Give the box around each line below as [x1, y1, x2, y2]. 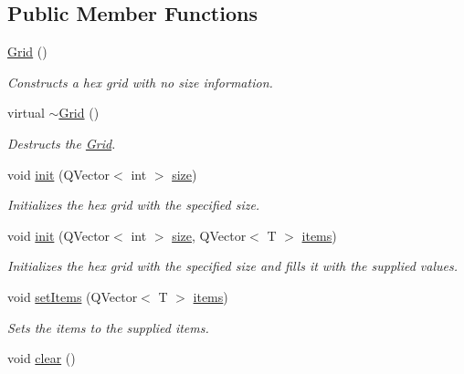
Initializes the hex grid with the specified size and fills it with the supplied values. [7, 256, 459, 275]
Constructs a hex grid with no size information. [7, 72, 273, 91]
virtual [7, 103, 45, 122]
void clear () [7, 348, 76, 368]
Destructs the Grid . [7, 133, 116, 152]
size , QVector [172, 225, 247, 244]
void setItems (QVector [7, 286, 138, 306]
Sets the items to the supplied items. [7, 317, 209, 337]
